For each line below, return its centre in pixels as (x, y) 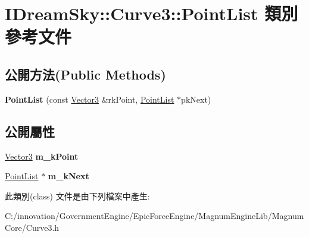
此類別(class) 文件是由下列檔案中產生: (77, 196)
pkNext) (196, 99)
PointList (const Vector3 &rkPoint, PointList (90, 99)
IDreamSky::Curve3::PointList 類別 (152, 13)
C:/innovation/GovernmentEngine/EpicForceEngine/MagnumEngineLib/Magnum (154, 216)
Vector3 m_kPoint (42, 156)
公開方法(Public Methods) (85, 74)
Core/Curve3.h (32, 227)
